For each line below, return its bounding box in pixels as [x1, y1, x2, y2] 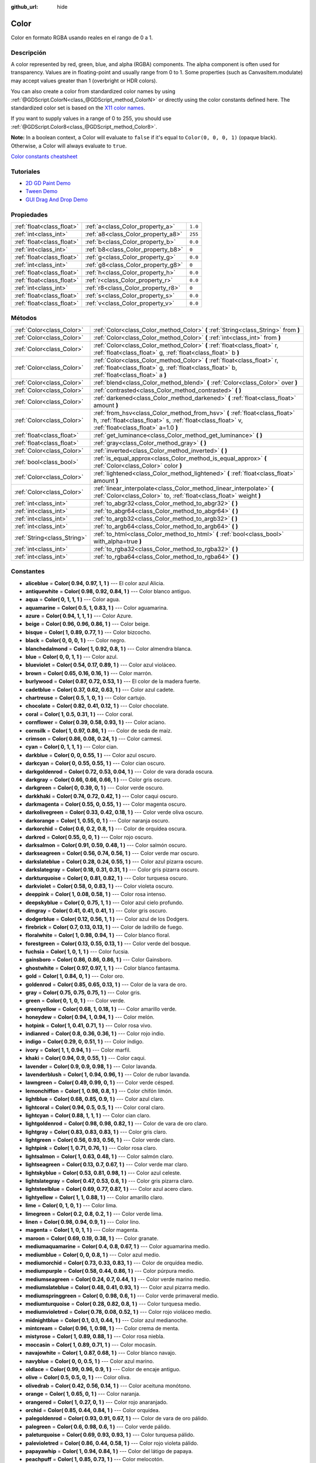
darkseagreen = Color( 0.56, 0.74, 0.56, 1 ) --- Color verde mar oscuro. [25, 850, 199, 857]
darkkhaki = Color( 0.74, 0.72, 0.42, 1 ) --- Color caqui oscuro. [25, 792, 178, 799]
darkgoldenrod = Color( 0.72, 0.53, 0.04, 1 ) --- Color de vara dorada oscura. [25, 768, 214, 775]
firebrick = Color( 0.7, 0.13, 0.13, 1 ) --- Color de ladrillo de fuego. [25, 923, 184, 930]
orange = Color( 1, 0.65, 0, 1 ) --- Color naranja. [25, 1390, 140, 1397]
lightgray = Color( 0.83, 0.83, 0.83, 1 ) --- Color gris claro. [25, 1128, 167, 1135]
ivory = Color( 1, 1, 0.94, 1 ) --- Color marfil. [25, 1046, 131, 1053]
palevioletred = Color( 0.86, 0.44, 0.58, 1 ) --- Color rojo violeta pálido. [25, 1440, 198, 1447]
